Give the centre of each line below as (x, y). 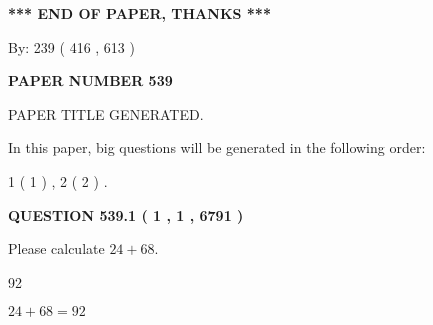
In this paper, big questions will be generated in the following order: (217, 147)
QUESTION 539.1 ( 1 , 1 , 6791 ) (126, 214)
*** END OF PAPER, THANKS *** (139, 13)
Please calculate (56, 248)
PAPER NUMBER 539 (90, 80)
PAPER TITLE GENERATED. (106, 113)
